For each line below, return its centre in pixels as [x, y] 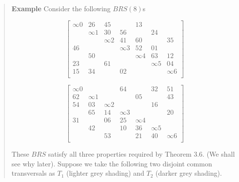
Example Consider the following [61, 8]
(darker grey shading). [189, 173]
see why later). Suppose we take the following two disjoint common [112, 163]
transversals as [33, 173]
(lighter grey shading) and [105, 173]
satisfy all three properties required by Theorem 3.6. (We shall [141, 154]
